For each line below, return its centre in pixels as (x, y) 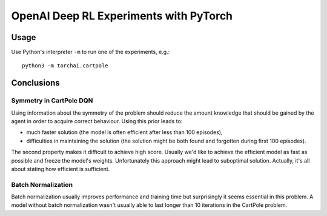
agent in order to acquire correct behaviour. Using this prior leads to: (97, 121)
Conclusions (35, 83)
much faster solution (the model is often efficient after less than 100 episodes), (124, 132)
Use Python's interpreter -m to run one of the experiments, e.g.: (91, 52)
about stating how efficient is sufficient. (61, 169)
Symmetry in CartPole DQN (52, 101)
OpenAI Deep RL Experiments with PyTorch (122, 16)
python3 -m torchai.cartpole (65, 66)
